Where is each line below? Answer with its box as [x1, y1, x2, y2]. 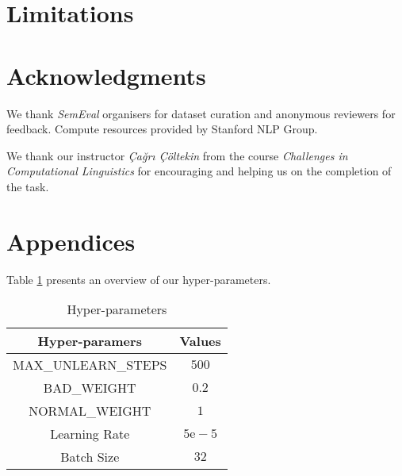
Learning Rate [50, 424, 130, 443]
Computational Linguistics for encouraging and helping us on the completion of [6, 163, 392, 179]
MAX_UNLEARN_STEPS [13, 355, 167, 374]
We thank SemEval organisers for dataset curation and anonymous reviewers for [6, 105, 396, 121]
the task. [6, 178, 49, 194]
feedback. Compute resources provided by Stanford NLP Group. [6, 121, 318, 137]
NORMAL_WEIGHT [29, 401, 151, 420]
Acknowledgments [6, 59, 206, 91]
